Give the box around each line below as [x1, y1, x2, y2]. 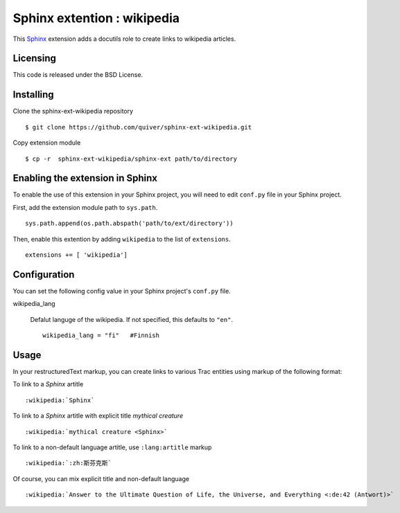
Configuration [12, 269, 75, 280]
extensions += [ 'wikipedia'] [25, 251, 128, 259]
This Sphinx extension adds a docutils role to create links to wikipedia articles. [12, 35, 236, 43]
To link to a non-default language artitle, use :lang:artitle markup [12, 443, 212, 451]
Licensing [12, 53, 57, 64]
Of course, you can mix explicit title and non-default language [12, 474, 190, 483]
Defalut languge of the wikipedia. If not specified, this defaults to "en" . [30, 315, 234, 323]
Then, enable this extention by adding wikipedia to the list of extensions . [12, 235, 232, 243]
